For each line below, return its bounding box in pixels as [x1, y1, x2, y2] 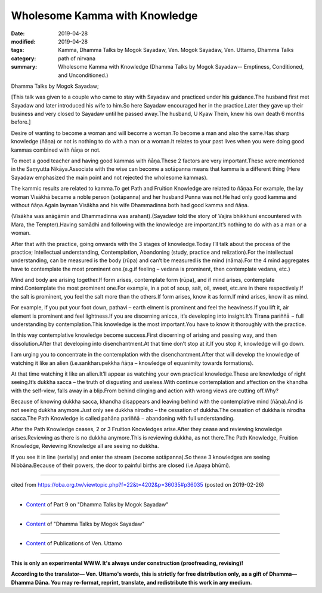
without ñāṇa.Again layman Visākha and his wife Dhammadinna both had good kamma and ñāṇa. [11, 201, 249, 208]
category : [11, 54, 36, 62]
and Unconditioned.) [58, 72, 109, 79]
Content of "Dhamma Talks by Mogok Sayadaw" [26, 520, 145, 528]
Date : [11, 30, 25, 37]
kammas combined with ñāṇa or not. [11, 146, 101, 153]
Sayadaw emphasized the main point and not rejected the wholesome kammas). [11, 174, 208, 181]
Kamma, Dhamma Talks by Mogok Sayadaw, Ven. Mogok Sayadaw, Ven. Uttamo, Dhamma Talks [58, 47, 294, 54]
